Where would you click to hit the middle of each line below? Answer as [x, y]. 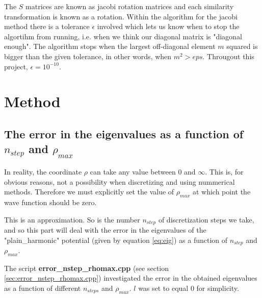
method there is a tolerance [47, 26]
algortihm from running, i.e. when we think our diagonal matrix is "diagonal [123, 36]
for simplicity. [218, 288]
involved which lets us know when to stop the [168, 26]
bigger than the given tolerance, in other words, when [88, 56]
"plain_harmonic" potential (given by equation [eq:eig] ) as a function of [116, 240]
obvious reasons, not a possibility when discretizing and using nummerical [120, 181]
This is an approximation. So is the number [72, 219]
